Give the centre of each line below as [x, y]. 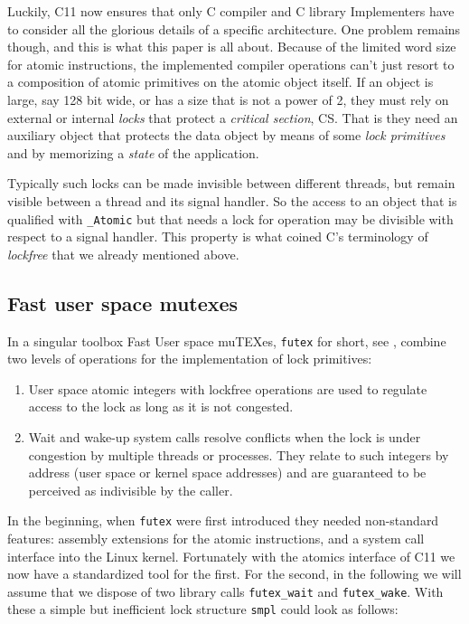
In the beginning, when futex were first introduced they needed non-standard [223, 520]
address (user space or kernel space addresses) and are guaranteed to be [227, 473]
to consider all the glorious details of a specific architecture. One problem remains [234, 28]
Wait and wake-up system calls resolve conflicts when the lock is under [225, 437]
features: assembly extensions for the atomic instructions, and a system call [216, 539]
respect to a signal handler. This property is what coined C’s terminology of [218, 236]
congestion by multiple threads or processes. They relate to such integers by [239, 454]
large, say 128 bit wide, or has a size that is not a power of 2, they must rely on [228, 99]
